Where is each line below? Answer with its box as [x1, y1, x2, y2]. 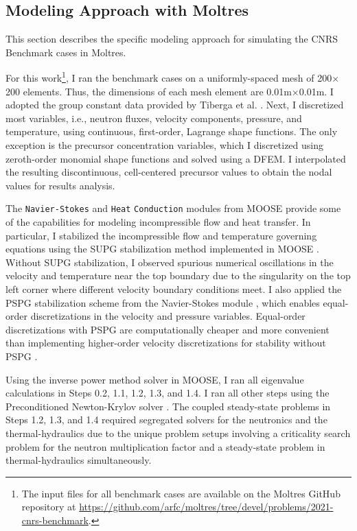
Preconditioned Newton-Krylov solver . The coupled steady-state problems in [5, 399, 331, 413]
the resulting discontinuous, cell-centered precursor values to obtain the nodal [5, 165, 332, 179]
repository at [21, 499, 76, 514]
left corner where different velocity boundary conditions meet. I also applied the [5, 282, 342, 296]
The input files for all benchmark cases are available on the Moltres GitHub [21, 486, 341, 500]
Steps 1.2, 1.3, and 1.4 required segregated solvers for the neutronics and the [5, 412, 327, 427]
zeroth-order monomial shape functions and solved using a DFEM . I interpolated [5, 151, 346, 165]
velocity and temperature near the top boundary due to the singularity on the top [5, 268, 351, 283]
